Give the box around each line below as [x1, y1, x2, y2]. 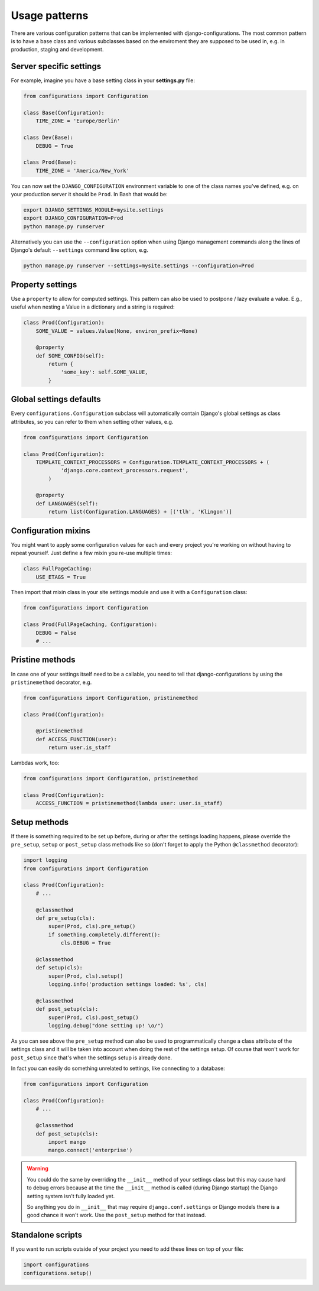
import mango [48, 1138, 86, 1145]
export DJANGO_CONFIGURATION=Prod [23, 215, 123, 222]
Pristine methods [11, 655, 76, 665]
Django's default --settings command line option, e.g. [11, 246, 149, 254]
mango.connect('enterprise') [48, 1147, 133, 1154]
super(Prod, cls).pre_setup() [48, 923, 136, 930]
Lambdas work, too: [11, 760, 60, 767]
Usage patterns [11, 9, 89, 22]
